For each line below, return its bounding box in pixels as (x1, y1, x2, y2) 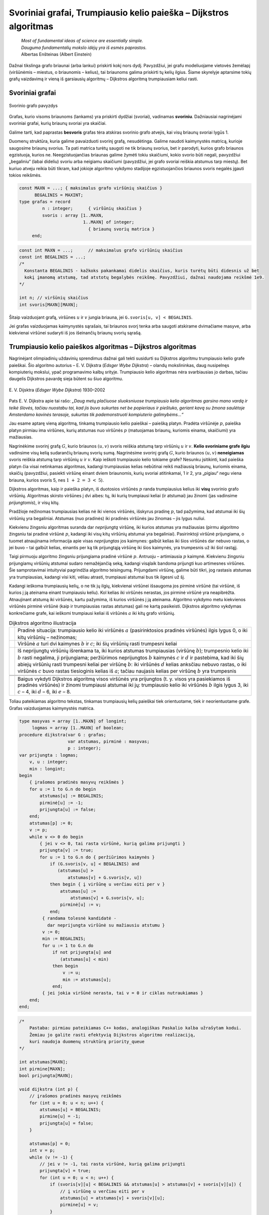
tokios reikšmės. (9, 173, 42, 178)
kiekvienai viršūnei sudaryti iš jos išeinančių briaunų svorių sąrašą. (9, 330, 142, 336)
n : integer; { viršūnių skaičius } (42, 206, 142, 211)
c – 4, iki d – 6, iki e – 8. (17, 688, 71, 695)
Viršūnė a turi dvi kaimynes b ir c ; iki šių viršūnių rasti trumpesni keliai (17, 640, 177, 647)
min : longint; (29, 766, 65, 771)
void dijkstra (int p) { (19, 1086, 79, 1092)
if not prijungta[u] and (52, 950, 111, 955)
